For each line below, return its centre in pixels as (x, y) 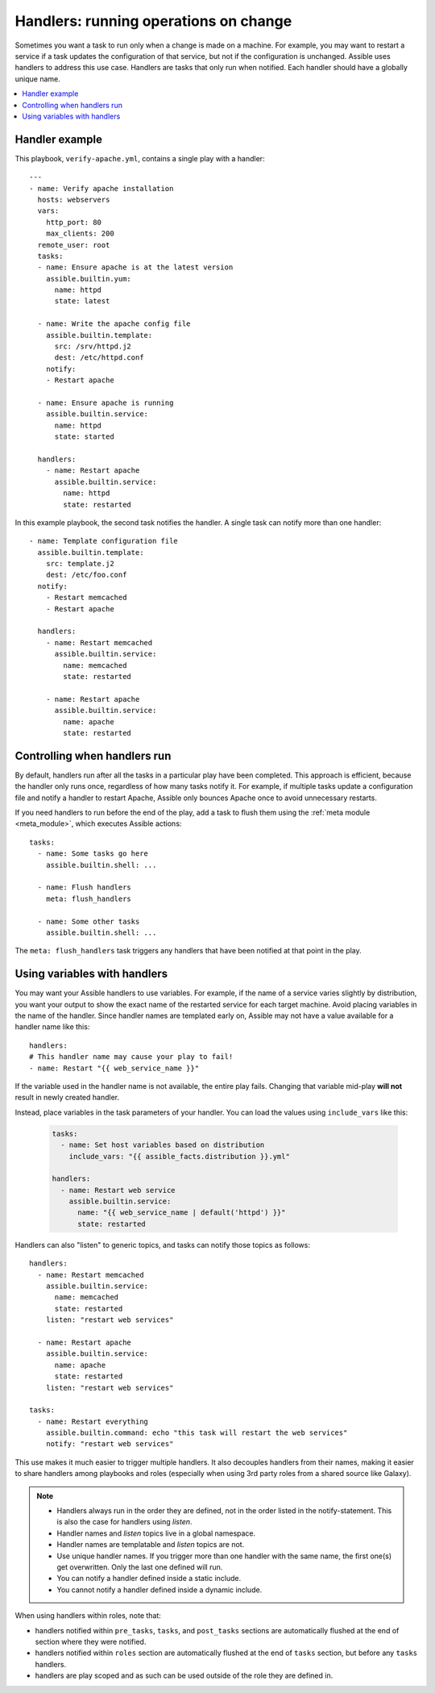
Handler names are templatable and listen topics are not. (151, 1545)
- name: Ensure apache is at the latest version (135, 267)
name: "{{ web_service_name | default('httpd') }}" (182, 1213)
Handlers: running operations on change (153, 21)
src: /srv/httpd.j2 (93, 346)
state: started (84, 437)
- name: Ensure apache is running (106, 403)
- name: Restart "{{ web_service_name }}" (114, 1068)
